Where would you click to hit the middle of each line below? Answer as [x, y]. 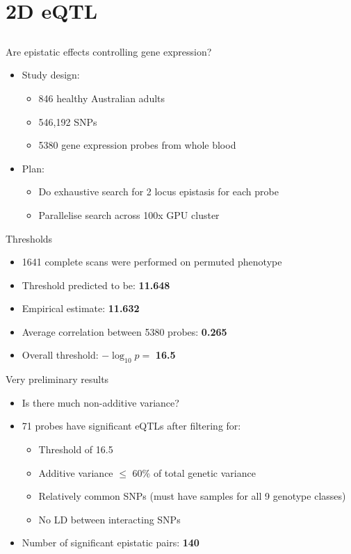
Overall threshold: [60, 355]
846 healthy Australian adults [102, 98]
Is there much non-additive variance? [100, 402]
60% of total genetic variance [194, 472]
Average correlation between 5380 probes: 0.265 [124, 331]
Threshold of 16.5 [76, 449]
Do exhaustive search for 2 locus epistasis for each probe [158, 192]
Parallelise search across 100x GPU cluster [129, 214]
